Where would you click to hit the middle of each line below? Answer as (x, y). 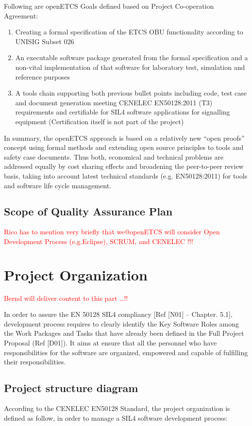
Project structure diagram (71, 388)
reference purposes (43, 76)
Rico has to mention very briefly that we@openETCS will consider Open (112, 232)
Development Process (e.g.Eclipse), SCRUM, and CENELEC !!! (99, 241)
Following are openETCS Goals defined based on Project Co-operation (109, 6)
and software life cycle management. (58, 185)
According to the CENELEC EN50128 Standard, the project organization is (117, 408)
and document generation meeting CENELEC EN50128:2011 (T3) (114, 102)
